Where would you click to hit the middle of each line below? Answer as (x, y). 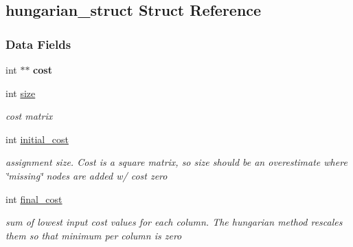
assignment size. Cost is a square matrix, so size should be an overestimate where (176, 162)
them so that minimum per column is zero (94, 235)
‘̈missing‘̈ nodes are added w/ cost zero (87, 175)
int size (21, 93)
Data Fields (38, 44)
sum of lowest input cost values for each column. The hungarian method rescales (174, 222)
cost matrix (29, 116)
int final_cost (34, 198)
